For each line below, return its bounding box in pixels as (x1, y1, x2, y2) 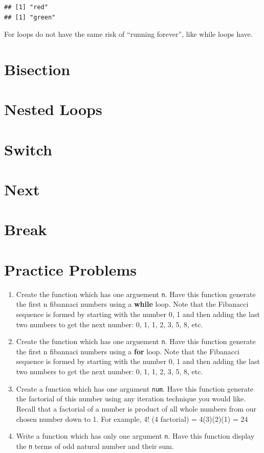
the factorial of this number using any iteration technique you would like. (16, 393, 246, 404)
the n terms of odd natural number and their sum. (16, 440, 174, 451)
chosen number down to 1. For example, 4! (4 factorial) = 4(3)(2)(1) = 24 (16, 413, 248, 424)
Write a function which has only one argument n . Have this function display (16, 431, 255, 441)
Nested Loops (4, 99, 102, 120)
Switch (4, 139, 52, 160)
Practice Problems (4, 259, 137, 280)
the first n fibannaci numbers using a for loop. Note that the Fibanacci (16, 346, 240, 356)
